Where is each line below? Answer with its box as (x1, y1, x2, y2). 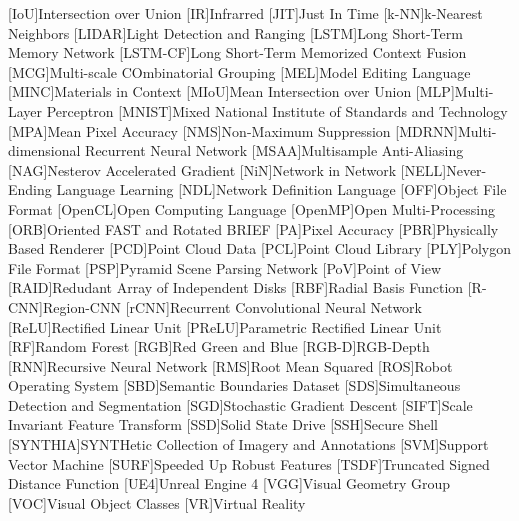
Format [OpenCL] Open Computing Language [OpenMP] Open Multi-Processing (8, 198, 496, 219)
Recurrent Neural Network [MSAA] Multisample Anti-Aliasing (85, 140, 464, 161)
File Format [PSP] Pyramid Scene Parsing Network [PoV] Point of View (8, 257, 442, 278)
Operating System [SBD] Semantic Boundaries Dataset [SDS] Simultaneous (8, 375, 461, 396)
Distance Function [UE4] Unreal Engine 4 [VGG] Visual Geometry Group (8, 473, 451, 494)
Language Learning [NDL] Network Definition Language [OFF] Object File (56, 179, 507, 200)
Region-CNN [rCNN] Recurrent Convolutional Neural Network (43, 296, 422, 317)
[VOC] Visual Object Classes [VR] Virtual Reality (8, 492, 306, 513)
